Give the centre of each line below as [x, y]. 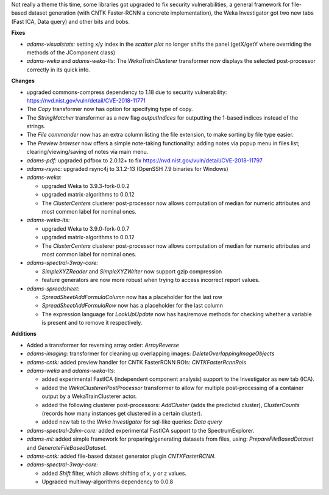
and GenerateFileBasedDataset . [67, 447]
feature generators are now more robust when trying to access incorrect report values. [151, 280]
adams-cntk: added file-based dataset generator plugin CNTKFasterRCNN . [121, 456]
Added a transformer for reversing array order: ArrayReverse [103, 345]
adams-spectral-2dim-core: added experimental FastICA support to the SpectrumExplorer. [140, 430]
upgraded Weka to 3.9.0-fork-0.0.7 [86, 228]
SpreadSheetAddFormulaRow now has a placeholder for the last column [133, 306]
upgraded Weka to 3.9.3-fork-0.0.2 [86, 186]
